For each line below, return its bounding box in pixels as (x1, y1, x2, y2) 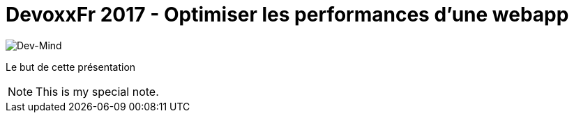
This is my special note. (36, 84, 159, 99)
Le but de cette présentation (6, 60, 136, 73)
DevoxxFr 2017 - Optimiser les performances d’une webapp (6, 3, 569, 26)
